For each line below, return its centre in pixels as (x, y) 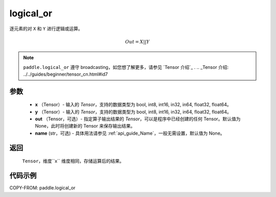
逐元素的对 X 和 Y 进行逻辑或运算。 (46, 29)
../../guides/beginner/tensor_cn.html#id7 (66, 74)
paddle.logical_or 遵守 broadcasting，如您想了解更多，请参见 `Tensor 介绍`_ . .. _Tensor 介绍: (126, 67)
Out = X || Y (137, 42)
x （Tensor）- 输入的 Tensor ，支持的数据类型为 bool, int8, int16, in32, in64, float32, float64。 (133, 105)
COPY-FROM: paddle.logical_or (42, 188)
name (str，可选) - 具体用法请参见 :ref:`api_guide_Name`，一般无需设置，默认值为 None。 (130, 133)
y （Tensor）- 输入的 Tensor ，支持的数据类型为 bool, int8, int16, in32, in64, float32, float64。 (133, 112)
